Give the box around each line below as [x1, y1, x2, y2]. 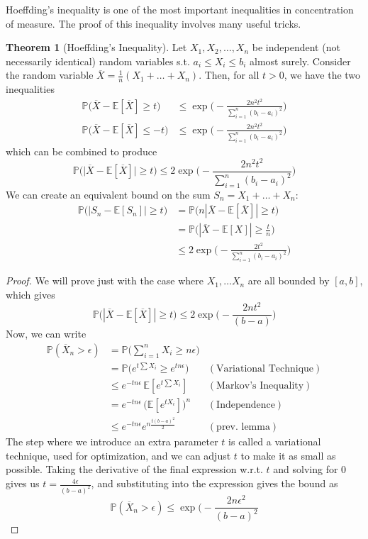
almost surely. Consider [249, 53, 351, 68]
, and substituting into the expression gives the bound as [91, 476, 338, 491]
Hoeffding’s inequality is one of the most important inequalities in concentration [6, 2, 354, 16]
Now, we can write [6, 326, 87, 341]
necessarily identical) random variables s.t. [6, 53, 190, 68]
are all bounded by [247, 273, 330, 288]
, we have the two [284, 67, 361, 82]
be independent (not [252, 40, 340, 55]
